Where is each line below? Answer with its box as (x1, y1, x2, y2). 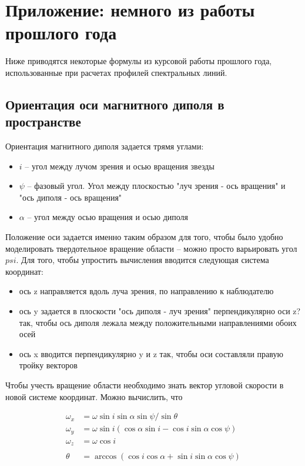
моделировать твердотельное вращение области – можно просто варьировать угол (5, 242, 297, 254)
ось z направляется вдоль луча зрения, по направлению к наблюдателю (19, 285, 274, 297)
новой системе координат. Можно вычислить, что (5, 390, 183, 402)
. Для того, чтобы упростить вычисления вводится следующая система (16, 254, 269, 266)
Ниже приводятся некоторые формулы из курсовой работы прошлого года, (5, 55, 272, 67)
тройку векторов (19, 359, 78, 371)
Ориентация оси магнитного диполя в (5, 95, 224, 113)
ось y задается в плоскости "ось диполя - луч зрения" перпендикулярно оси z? (19, 305, 301, 317)
